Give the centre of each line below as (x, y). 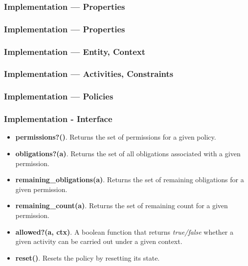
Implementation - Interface (58, 119)
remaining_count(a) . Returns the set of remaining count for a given (122, 206)
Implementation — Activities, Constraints (89, 74)
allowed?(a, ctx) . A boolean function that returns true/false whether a (124, 231)
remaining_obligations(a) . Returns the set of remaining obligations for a (130, 180)
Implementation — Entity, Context (75, 51)
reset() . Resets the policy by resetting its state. (88, 257)
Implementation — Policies (59, 96)
